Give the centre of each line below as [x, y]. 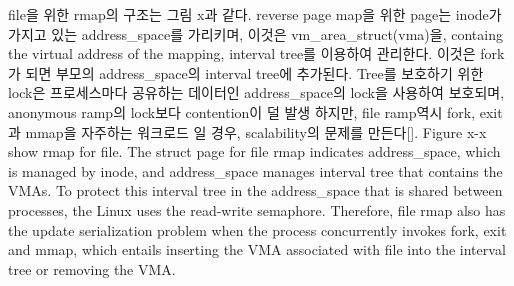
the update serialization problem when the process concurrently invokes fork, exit [257, 229]
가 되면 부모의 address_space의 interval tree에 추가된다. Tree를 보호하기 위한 [246, 72]
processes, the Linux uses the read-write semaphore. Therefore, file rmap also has [257, 209]
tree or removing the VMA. [92, 268]
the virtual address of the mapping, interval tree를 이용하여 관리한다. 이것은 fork [256, 53]
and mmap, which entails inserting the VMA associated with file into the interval [257, 249]
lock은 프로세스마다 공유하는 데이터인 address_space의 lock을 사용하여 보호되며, [256, 92]
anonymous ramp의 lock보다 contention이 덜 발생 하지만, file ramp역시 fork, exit [255, 111]
